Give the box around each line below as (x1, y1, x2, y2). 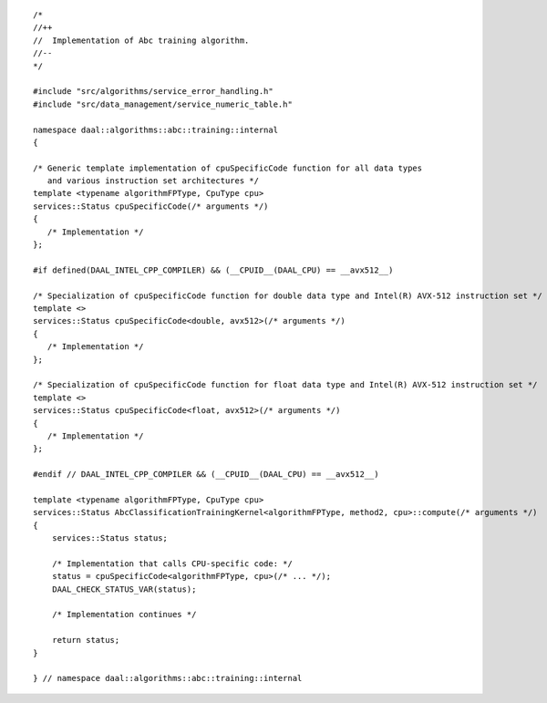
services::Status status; (51, 533, 169, 543)
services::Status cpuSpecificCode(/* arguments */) (33, 201, 269, 212)
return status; (51, 635, 120, 646)
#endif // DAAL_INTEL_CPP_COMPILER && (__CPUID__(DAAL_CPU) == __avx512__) (33, 470, 379, 480)
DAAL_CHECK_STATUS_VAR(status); (51, 584, 197, 594)
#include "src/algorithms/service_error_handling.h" (33, 87, 273, 97)
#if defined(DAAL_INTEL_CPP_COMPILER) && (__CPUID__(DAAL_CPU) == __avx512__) (33, 264, 394, 275)
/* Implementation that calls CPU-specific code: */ (51, 558, 294, 569)
